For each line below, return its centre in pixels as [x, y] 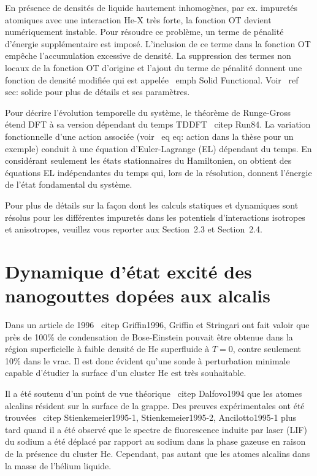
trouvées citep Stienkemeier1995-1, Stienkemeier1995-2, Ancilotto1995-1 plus [151, 417]
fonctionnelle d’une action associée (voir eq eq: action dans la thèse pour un [149, 136]
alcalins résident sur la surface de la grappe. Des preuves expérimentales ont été [155, 405]
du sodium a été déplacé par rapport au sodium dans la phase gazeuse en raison [155, 441]
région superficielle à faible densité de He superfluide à [107, 349]
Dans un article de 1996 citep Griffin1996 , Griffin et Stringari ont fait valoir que [157, 324]
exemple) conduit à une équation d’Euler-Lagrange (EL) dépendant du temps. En [158, 148]
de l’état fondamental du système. [69, 184]
